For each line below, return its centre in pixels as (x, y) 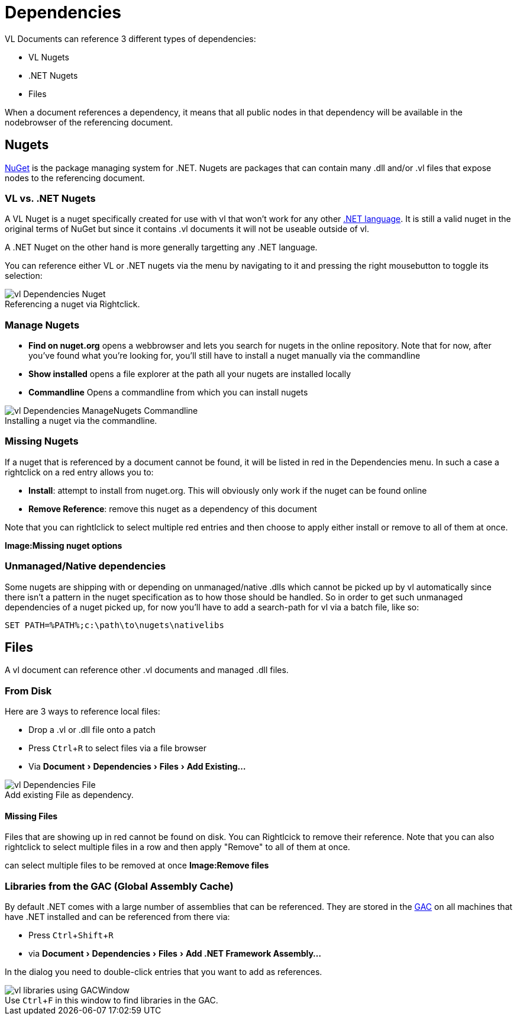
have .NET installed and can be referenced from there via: (117, 917)
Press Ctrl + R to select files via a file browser (118, 748)
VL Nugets (49, 57)
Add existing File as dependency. (69, 795)
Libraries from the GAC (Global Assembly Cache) (119, 886)
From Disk (28, 691)
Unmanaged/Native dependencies (85, 566)
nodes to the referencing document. (75, 178)
